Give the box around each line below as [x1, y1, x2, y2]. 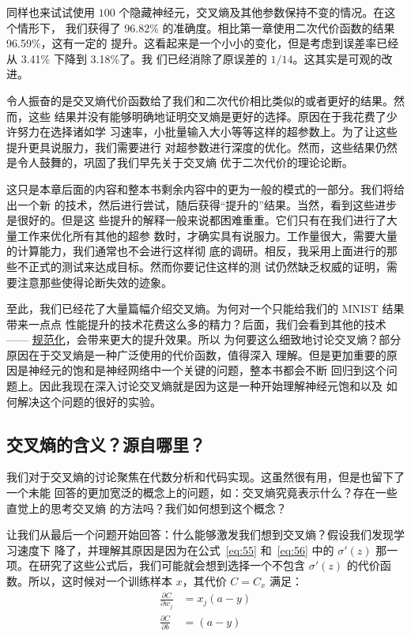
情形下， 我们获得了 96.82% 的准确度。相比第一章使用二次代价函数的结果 [17, 19, 395, 36]
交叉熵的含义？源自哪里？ [6, 431, 205, 456]
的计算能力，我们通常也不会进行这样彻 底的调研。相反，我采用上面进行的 [6, 243, 386, 259]
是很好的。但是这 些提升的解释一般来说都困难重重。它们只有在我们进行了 [6, 212, 386, 228]
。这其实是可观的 [292, 50, 382, 66]
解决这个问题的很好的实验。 [17, 393, 161, 409]
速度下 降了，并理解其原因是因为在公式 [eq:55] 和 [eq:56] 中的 [17, 541, 334, 558]
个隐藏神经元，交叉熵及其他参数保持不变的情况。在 [119, 4, 385, 20]
